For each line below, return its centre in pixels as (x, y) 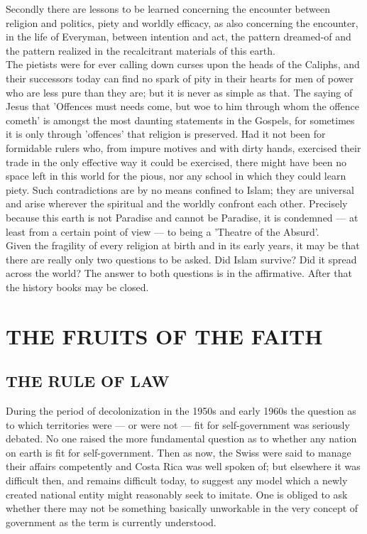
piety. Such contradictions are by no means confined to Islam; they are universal (180, 189)
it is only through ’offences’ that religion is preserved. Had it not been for (166, 134)
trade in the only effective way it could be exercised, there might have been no (176, 162)
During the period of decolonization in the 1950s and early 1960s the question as (181, 411)
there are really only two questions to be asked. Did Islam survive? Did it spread (181, 259)
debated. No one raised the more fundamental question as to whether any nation (181, 438)
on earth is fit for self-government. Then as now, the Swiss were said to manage (179, 452)
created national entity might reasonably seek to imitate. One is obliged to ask (177, 494)
